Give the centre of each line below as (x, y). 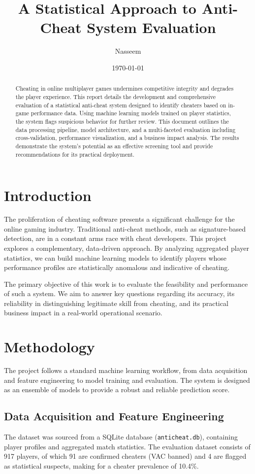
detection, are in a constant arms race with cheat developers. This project (115, 238)
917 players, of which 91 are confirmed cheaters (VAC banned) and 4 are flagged (125, 456)
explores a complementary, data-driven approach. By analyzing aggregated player (127, 248)
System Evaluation (151, 27)
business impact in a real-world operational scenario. (83, 313)
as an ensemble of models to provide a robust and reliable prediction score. (117, 389)
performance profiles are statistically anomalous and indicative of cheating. (117, 267)
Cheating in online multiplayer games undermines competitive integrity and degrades (125, 88)
